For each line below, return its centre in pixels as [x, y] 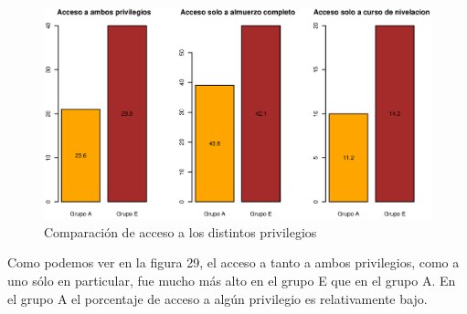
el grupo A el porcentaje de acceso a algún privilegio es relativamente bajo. [218, 298]
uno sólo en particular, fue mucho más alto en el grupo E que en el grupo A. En [232, 281]
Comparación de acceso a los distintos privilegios [180, 231]
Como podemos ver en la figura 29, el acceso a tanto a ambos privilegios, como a [233, 262]
